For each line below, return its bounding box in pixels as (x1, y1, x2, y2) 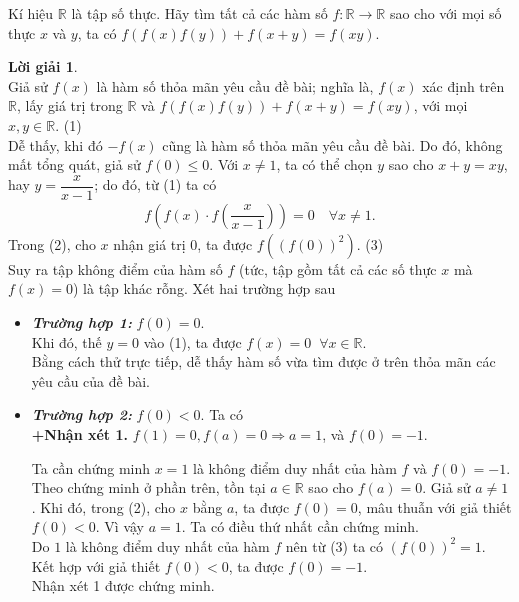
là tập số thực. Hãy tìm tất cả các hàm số (71, 3, 328, 23)
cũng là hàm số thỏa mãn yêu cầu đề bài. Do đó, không (162, 134, 503, 155)
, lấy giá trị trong (16, 95, 123, 116)
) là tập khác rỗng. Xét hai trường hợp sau (73, 278, 336, 299)
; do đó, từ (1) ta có (94, 174, 217, 195)
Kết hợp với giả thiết (31, 555, 161, 576)
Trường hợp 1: (31, 312, 132, 333)
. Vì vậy (95, 516, 145, 537)
